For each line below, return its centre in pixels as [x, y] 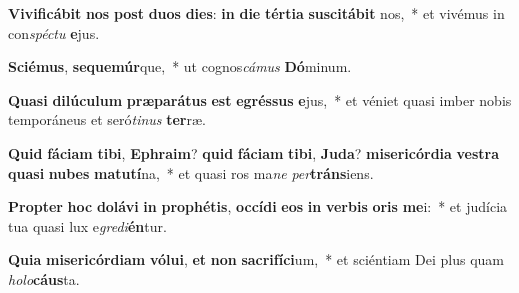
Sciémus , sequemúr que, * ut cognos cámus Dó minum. [180, 66]
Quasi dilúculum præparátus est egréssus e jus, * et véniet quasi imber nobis [260, 99]
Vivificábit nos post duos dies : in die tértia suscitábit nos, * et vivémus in [256, 13]
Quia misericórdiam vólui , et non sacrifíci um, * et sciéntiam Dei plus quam [256, 259]
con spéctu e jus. [54, 32]
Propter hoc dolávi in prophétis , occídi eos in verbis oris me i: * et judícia [258, 206]
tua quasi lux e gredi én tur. [87, 225]
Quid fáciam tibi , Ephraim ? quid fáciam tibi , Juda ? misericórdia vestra [254, 152]
